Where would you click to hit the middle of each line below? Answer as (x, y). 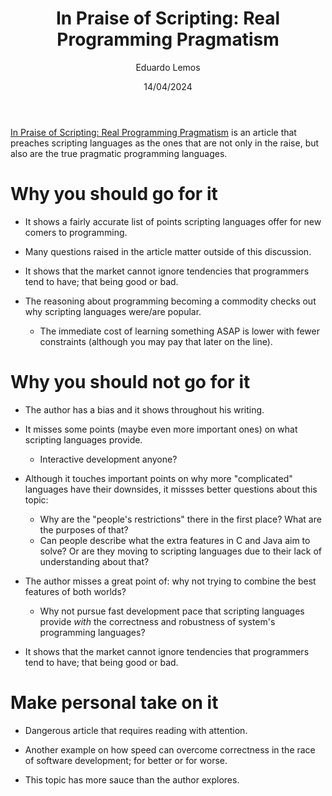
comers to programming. (76, 232)
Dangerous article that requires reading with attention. (136, 730)
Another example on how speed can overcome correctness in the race (170, 749)
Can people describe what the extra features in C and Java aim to (175, 540)
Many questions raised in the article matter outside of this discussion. (168, 251)
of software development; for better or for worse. (126, 760)
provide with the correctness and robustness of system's (157, 621)
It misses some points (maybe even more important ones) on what (161, 429)
